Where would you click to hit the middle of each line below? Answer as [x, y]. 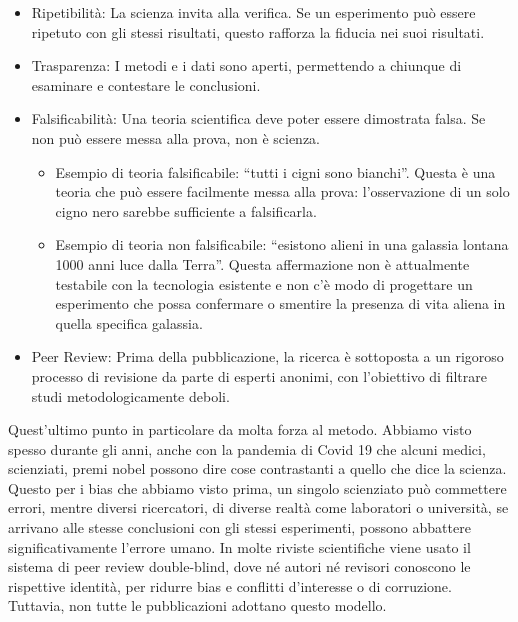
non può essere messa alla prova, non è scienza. [175, 137]
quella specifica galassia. [129, 322]
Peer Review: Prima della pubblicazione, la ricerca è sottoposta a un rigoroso [267, 356]
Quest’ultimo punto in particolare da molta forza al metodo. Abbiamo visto [240, 429]
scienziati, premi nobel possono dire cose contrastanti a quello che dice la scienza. [257, 468]
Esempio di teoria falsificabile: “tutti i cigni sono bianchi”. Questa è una [275, 171]
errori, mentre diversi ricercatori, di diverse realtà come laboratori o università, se [258, 507]
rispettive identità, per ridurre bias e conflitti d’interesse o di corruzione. [230, 585]
